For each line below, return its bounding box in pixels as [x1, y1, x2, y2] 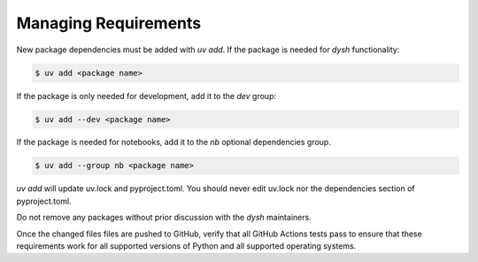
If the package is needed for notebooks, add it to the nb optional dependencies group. [16, 137, 331, 148]
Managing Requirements [16, 13, 202, 33]
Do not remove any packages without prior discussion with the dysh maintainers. [16, 212, 312, 223]
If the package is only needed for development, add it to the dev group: [16, 90, 276, 101]
